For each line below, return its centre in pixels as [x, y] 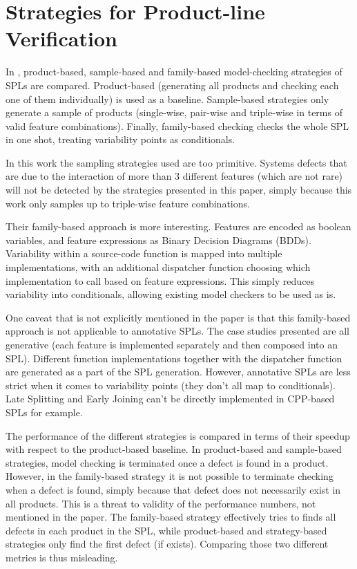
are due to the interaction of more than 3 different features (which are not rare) [174, 176]
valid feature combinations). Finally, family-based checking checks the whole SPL [177, 125]
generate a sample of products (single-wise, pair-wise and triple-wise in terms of [174, 112]
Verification [61, 38]
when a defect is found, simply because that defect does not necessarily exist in [173, 489]
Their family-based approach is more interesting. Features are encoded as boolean [178, 226]
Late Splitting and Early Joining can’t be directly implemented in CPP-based [170, 399]
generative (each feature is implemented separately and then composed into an [172, 344]
